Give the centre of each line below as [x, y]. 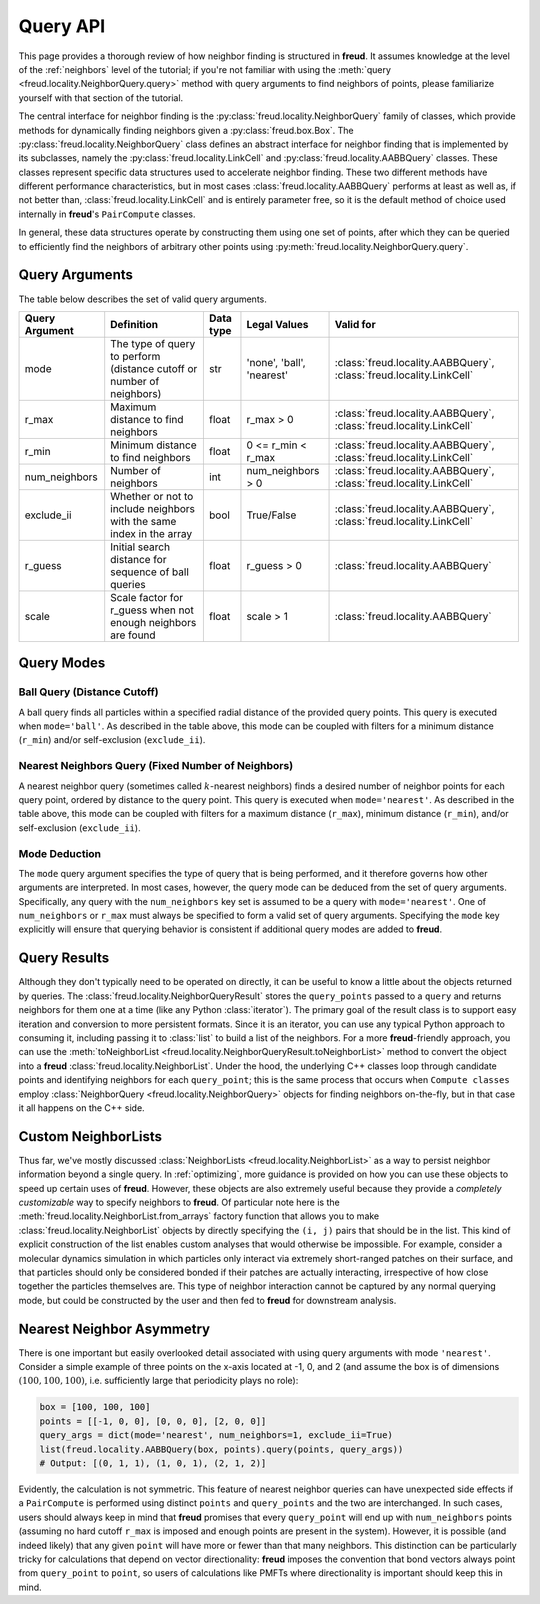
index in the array [151, 533]
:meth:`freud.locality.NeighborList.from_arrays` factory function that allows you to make [199, 1216]
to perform [135, 356]
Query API [62, 26]
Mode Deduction [60, 853]
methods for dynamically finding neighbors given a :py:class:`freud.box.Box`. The [186, 130]
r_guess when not [152, 610]
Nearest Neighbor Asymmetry [114, 1328]
